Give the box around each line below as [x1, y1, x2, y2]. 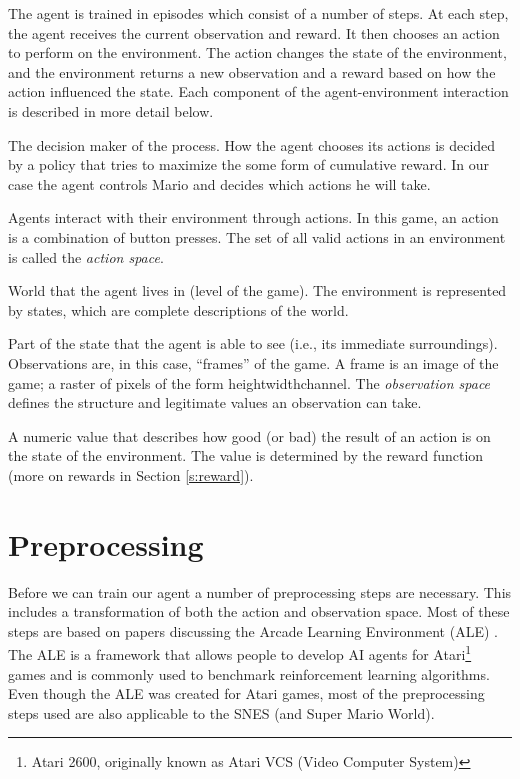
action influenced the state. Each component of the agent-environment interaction [8, 81, 509, 102]
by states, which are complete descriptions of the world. [8, 299, 349, 320]
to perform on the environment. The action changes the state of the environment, [8, 42, 507, 63]
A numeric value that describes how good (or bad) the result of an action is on [8, 425, 491, 446]
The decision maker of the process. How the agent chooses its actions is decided [8, 134, 496, 155]
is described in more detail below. [8, 100, 214, 121]
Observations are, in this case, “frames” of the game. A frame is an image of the [8, 352, 499, 373]
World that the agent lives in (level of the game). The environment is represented [8, 280, 507, 301]
